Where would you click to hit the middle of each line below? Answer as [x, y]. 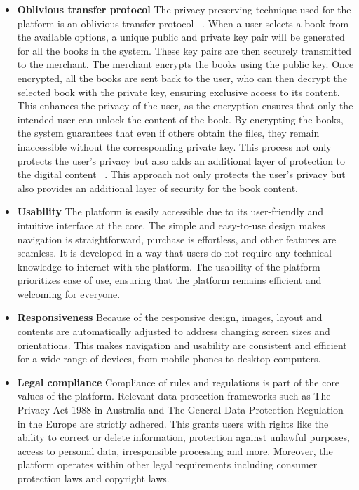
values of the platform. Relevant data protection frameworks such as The [174, 396]
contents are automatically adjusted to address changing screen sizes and [174, 331]
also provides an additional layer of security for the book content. [157, 188]
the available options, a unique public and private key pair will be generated [181, 37]
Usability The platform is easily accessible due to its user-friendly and [170, 211]
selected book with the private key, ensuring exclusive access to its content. [178, 91]
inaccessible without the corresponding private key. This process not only [174, 146]
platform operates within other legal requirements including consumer [167, 464]
